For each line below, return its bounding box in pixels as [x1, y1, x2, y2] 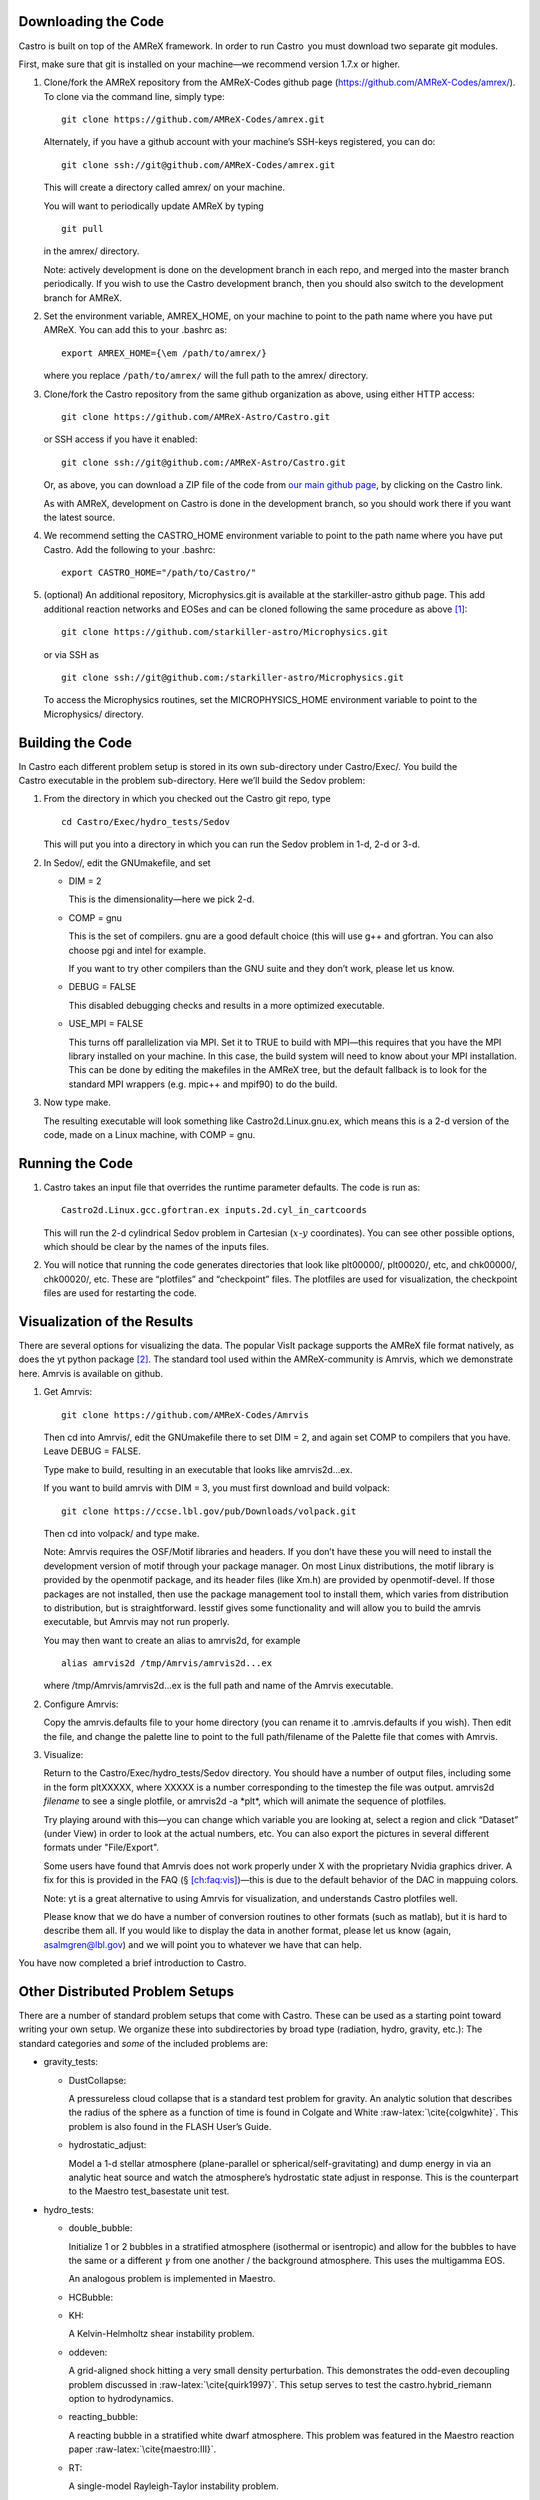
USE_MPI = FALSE [68, 1018, 144, 1030]
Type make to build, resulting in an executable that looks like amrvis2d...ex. [43, 1463, 354, 1475]
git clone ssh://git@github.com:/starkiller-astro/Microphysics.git [61, 672, 404, 684]
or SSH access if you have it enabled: [43, 433, 198, 445]
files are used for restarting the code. [43, 1287, 197, 1299]
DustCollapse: [68, 2074, 127, 2086]
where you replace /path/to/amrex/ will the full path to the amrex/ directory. [43, 370, 369, 382]
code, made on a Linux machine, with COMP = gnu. [43, 1128, 256, 1140]
